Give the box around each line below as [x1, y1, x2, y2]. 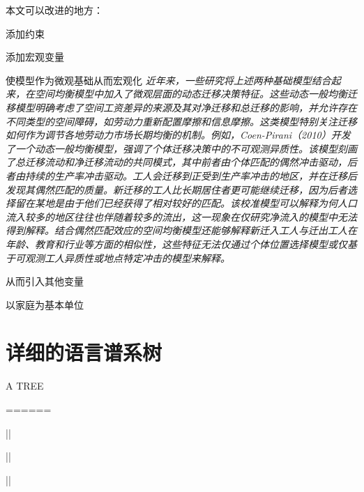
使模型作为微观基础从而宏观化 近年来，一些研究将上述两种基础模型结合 [6, 72, 331, 87]
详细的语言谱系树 [6, 338, 162, 367]
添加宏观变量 [6, 49, 64, 64]
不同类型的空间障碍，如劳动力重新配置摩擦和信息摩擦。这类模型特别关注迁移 [6, 114, 357, 128]
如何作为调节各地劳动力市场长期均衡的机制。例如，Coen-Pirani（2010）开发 [6, 128, 351, 142]
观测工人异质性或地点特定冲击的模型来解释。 [24, 250, 230, 265]
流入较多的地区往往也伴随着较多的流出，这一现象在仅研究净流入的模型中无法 [6, 209, 357, 224]
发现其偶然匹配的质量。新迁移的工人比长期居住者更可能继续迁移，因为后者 [6, 182, 347, 197]
